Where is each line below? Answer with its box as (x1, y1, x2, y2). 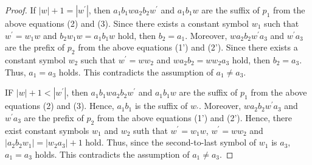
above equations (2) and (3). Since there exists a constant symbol (5, 17, 249, 29)
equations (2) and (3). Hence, (5, 99, 114, 112)
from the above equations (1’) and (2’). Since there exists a (78, 41, 298, 54)
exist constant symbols (5, 124, 89, 136)
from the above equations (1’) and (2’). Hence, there (97, 111, 292, 124)
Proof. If (5, 4, 36, 16)
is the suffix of (134, 99, 188, 112)
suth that (133, 124, 168, 136)
